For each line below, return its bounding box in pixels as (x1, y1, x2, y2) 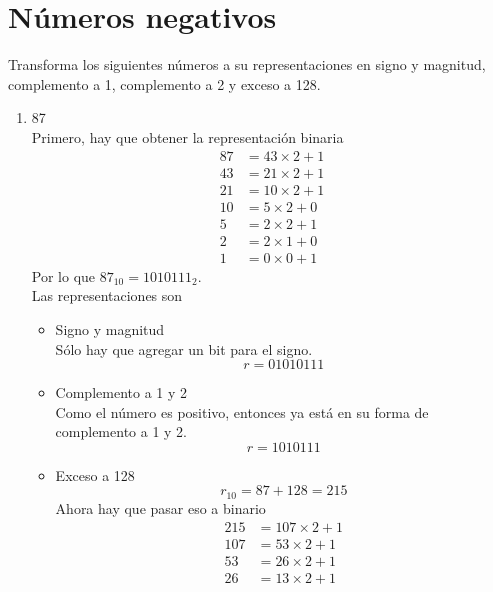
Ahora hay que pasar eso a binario (55, 497, 266, 518)
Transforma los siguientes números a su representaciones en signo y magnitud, (8, 54, 486, 75)
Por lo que (31, 265, 96, 286)
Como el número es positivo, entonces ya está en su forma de (55, 401, 429, 422)
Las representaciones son (31, 285, 183, 306)
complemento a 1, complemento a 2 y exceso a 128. (8, 73, 321, 94)
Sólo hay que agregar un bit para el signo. (55, 338, 313, 359)
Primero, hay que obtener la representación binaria (31, 126, 344, 147)
